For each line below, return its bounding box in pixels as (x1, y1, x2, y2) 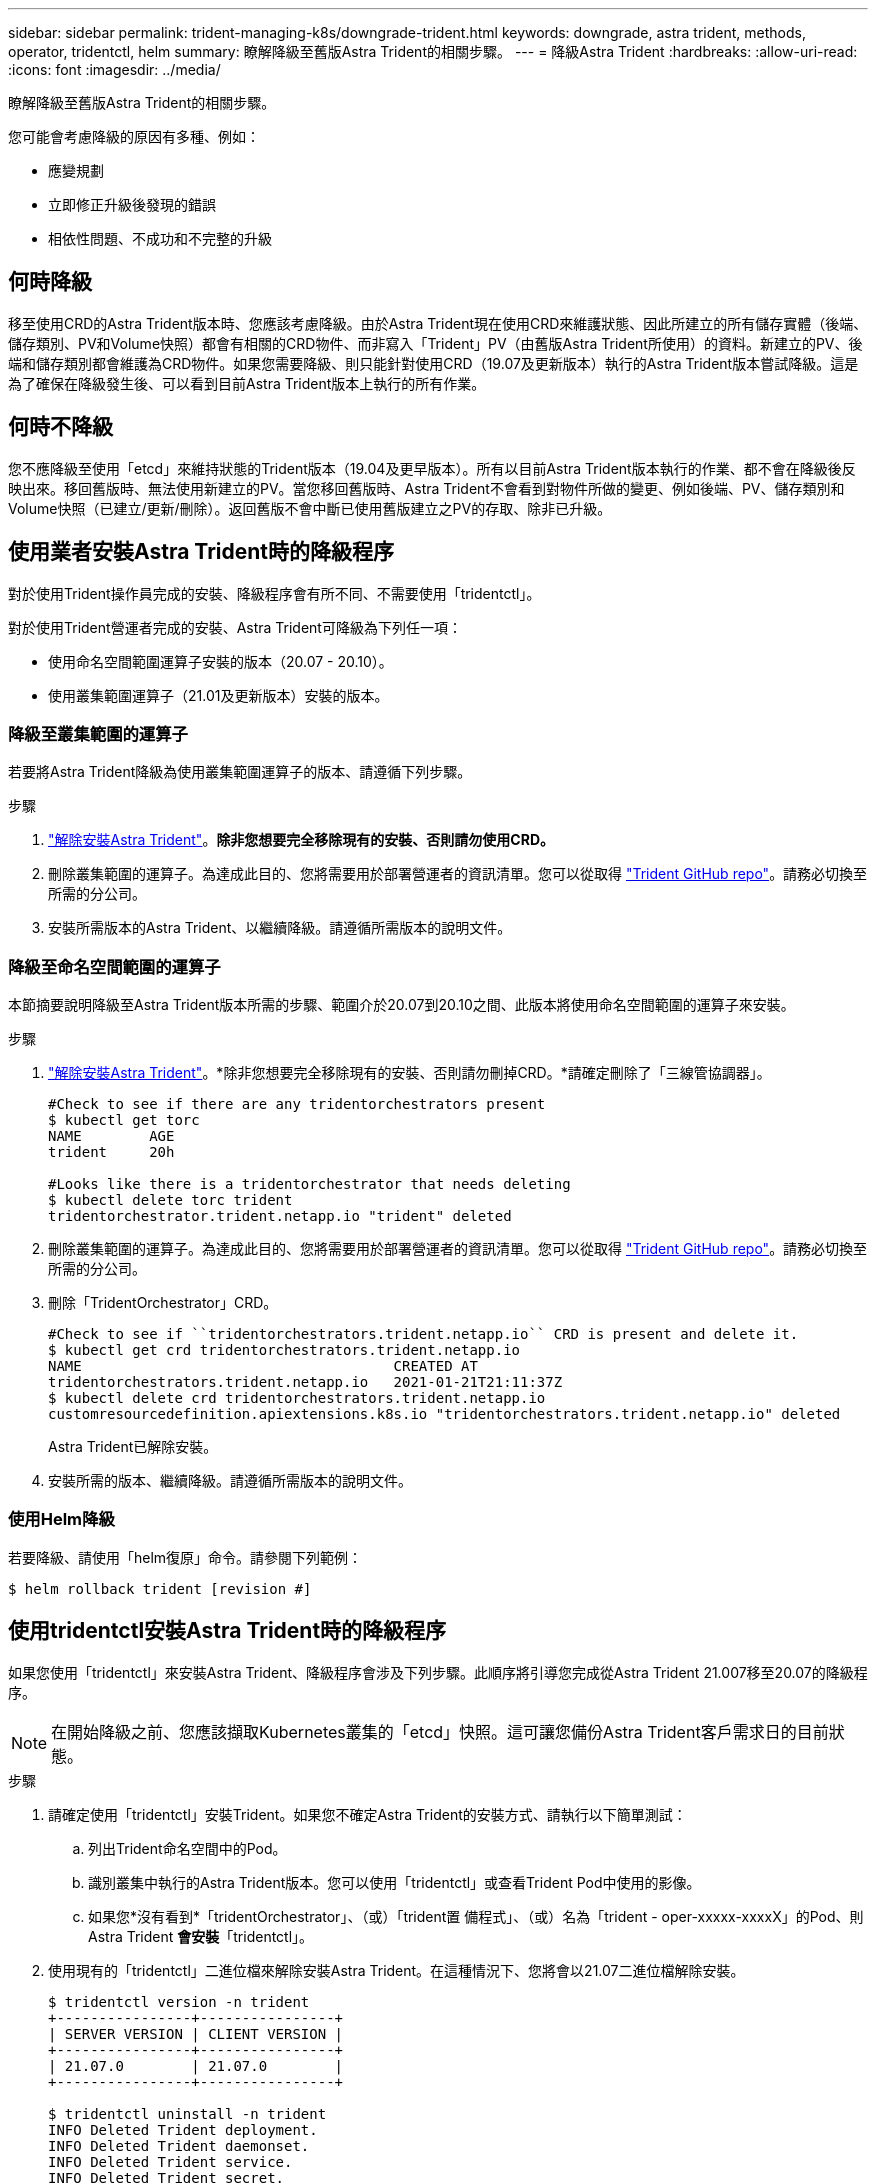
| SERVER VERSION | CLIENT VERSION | (48, 2025, 344, 2042)
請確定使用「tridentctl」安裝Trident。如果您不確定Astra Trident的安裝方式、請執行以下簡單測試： (48, 1805, 687, 1823)
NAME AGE (48, 1128, 175, 1145)
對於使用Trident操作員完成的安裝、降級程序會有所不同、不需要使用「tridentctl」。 (8, 584, 541, 602)
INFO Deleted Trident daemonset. (48, 2137, 310, 2154)
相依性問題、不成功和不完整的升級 (48, 230, 272, 247)
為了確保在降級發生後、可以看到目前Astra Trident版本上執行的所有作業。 (8, 374, 486, 392)
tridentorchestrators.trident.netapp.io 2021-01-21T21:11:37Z (48, 1374, 563, 1391)
